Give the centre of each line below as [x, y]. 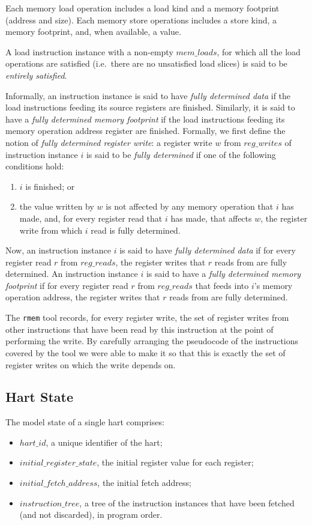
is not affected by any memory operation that [190, 206]
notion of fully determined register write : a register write [109, 142]
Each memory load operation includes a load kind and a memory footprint [142, 8]
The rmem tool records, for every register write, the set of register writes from [147, 317]
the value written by [57, 206]
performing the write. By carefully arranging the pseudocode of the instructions [152, 341]
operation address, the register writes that [83, 297]
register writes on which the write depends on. [91, 364]
